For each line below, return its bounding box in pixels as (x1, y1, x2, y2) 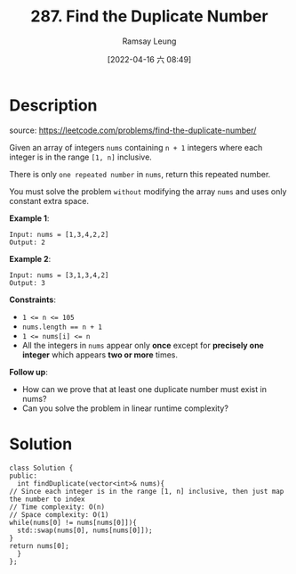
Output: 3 (9, 278, 46, 287)
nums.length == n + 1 (21, 323, 102, 332)
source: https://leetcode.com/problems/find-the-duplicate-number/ (9, 125, 257, 135)
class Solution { (9, 463, 74, 472)
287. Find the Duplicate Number (30, 6, 268, 27)
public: (9, 471, 38, 480)
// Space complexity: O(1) (9, 510, 109, 519)
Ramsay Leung (122, 36, 177, 46)
